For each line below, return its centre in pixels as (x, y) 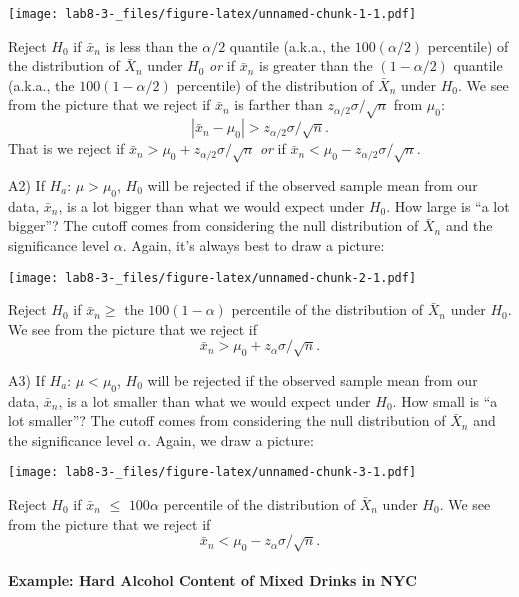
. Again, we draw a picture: (230, 439)
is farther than (278, 104)
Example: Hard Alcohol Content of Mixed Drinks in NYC (212, 580)
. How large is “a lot (448, 205)
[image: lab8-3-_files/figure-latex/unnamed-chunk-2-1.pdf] (212, 277)
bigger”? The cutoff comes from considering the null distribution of (213, 225)
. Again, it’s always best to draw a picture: (253, 244)
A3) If (26, 379)
